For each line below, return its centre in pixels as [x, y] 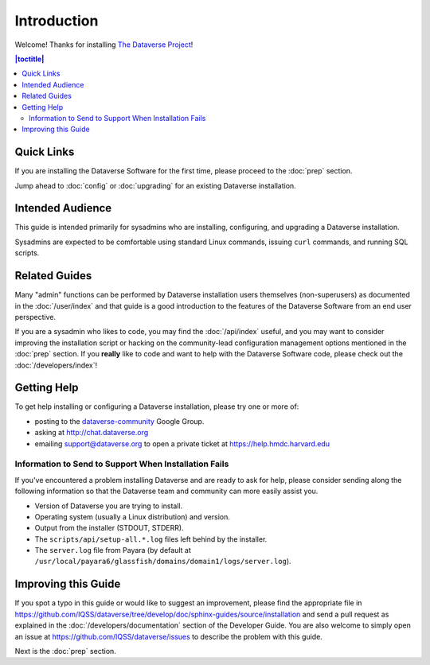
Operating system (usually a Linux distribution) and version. [133, 516]
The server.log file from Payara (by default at [113, 550]
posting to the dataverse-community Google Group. [119, 421]
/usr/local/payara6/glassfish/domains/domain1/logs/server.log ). [163, 562]
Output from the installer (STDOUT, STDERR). [109, 528]
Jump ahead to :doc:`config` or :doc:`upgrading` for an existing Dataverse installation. [155, 185]
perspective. [35, 317]
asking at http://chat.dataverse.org [92, 433]
